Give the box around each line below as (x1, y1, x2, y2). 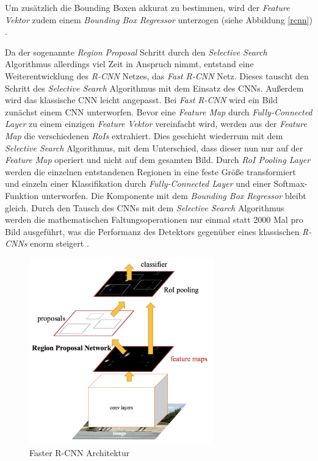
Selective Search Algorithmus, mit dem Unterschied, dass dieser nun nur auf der (5, 141, 303, 154)
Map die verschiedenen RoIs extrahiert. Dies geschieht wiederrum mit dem (5, 129, 283, 142)
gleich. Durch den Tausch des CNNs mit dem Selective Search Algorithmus (5, 201, 284, 214)
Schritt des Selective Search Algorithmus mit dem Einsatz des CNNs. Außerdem (5, 81, 304, 94)
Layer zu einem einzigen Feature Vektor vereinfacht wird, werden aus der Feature (5, 117, 307, 130)
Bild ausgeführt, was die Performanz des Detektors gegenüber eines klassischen (5, 225, 300, 238)
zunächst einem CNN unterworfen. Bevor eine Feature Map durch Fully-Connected (5, 105, 313, 118)
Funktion (5, 189, 39, 201)
